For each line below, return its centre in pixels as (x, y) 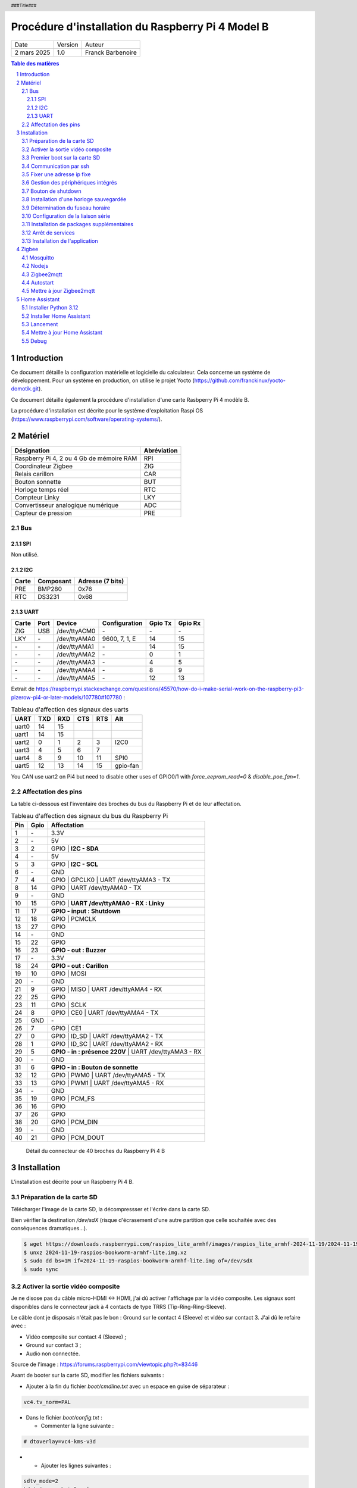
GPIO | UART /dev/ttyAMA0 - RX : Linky (108, 903)
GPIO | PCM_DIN (74, 1122)
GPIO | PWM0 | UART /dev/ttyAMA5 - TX (108, 1075)
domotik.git (25, 389)
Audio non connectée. (53, 1353)
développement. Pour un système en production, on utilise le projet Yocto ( (103, 380)
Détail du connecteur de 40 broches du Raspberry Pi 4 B (95, 1151)
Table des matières (35, 63)
